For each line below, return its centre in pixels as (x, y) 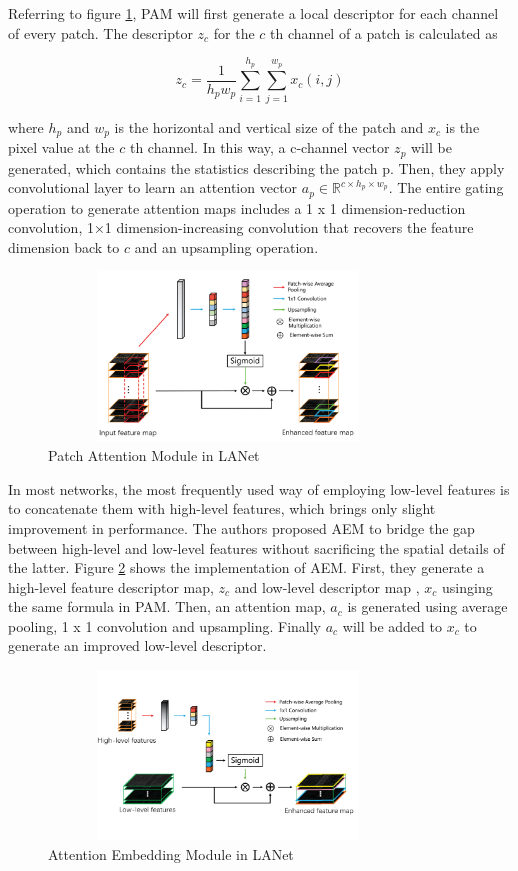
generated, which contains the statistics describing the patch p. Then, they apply (256, 167)
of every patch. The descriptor (100, 32)
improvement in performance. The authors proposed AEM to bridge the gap (241, 527)
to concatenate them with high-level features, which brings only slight (222, 508)
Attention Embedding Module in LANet (171, 853)
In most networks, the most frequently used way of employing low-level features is (259, 488)
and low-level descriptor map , (327, 586)
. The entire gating (446, 187)
